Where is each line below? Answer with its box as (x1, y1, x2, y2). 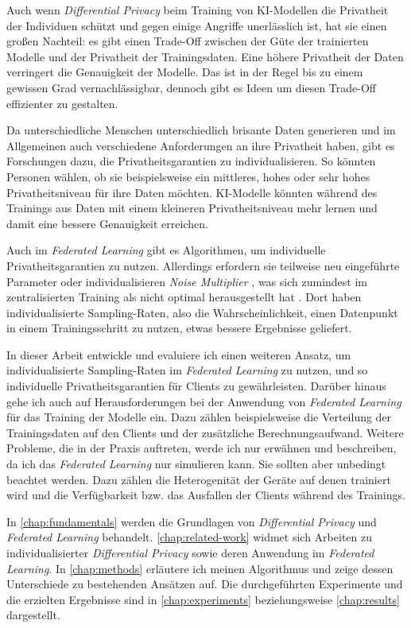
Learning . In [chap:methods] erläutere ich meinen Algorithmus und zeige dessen (6, 560, 394, 576)
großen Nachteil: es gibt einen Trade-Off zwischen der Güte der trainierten (6, 33, 369, 49)
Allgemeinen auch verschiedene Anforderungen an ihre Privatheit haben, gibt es (6, 137, 395, 153)
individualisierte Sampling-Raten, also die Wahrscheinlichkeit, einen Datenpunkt (6, 304, 398, 320)
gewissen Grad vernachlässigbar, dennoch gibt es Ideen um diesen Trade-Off (6, 79, 377, 95)
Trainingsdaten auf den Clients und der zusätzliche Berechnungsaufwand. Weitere (6, 424, 404, 440)
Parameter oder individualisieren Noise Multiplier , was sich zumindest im (6, 273, 367, 289)
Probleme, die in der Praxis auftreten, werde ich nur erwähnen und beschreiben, (6, 440, 397, 456)
